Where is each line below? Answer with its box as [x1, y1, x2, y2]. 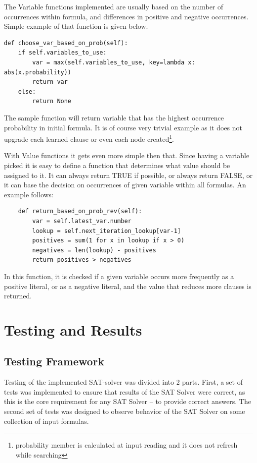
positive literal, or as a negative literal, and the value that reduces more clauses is [4, 281, 252, 291]
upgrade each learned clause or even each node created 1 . [4, 132, 174, 144]
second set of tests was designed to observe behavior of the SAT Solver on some [4, 406, 245, 416]
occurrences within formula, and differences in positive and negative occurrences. [4, 11, 249, 21]
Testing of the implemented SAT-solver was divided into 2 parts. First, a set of [4, 377, 243, 387]
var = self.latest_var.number [32, 217, 131, 225]
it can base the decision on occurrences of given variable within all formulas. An [4, 179, 246, 190]
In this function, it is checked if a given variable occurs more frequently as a [4, 271, 234, 281]
